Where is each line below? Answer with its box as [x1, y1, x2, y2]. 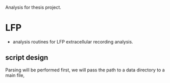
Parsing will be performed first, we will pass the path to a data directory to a [5, 67, 165, 73]
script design [5, 53, 48, 62]
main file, [5, 72, 25, 78]
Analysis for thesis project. [5, 5, 61, 10]
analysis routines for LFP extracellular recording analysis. [12, 38, 134, 45]
